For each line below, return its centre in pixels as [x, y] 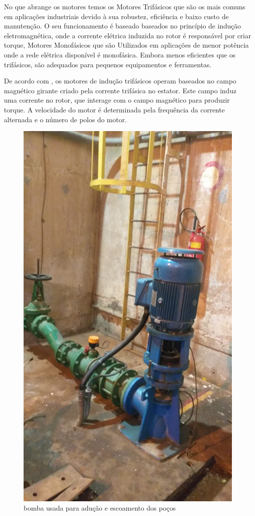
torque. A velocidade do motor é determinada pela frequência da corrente [114, 109]
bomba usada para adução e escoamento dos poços [100, 508]
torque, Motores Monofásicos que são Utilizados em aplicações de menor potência [127, 45]
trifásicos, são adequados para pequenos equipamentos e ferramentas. [108, 64]
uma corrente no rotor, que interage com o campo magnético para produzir [117, 100]
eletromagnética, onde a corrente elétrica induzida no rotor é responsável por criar [127, 35]
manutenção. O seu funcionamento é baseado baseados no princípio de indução [123, 26]
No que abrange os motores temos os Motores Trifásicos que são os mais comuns [125, 6]
